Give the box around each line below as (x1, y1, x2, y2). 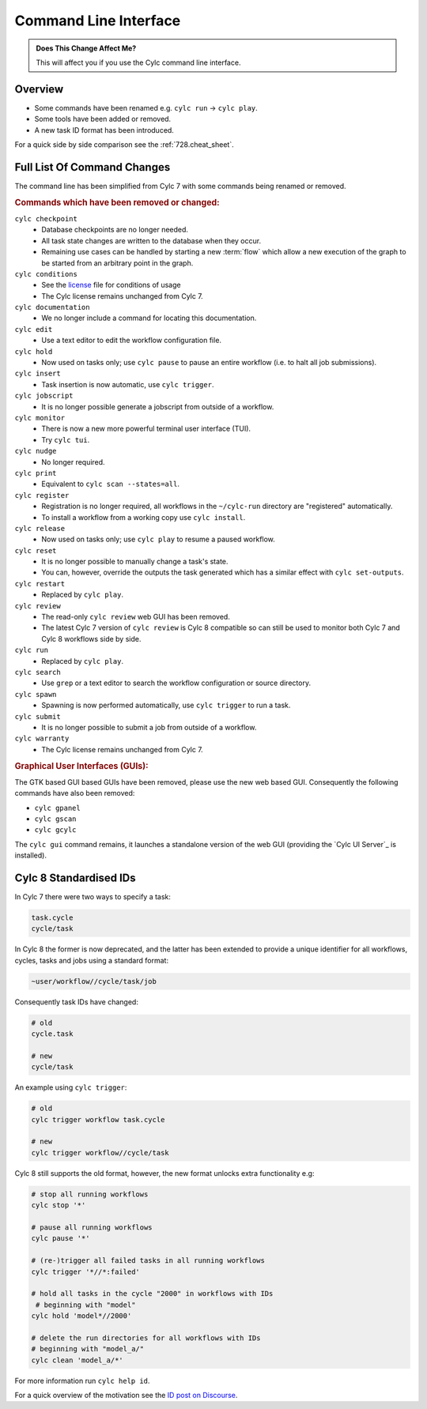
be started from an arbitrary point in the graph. (41, 258, 194, 268)
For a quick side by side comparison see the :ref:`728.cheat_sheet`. (14, 140, 234, 149)
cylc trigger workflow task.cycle (31, 1115, 165, 1124)
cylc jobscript (14, 391, 74, 401)
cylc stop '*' (31, 1201, 86, 1210)
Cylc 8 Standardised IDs (14, 871, 136, 884)
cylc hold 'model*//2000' (31, 1312, 132, 1320)
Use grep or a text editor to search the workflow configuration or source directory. (41, 678, 312, 688)
